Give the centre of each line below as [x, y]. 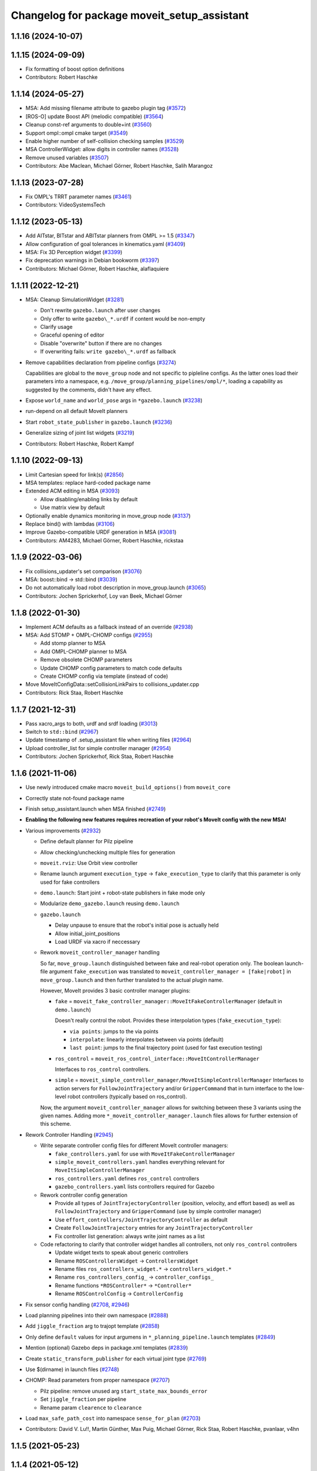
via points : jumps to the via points [114, 1031]
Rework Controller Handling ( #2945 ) [70, 1134]
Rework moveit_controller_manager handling [100, 953]
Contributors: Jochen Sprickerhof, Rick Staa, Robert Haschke [100, 757]
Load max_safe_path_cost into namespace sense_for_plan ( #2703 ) [113, 1418]
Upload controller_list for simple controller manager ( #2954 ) [98, 748]
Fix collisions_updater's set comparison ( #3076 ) [84, 571]
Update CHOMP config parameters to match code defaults [111, 668]
